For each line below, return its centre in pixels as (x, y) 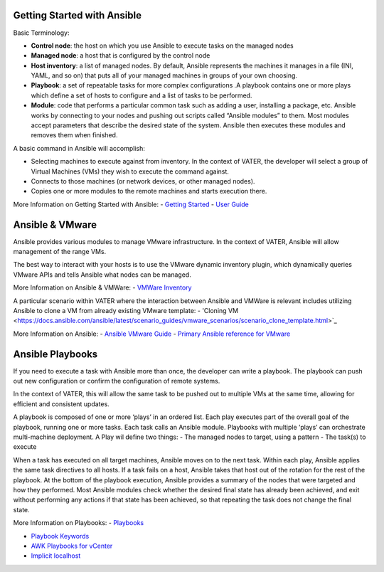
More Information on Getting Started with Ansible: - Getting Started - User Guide (131, 204)
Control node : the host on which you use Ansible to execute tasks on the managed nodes (162, 46)
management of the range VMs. (60, 252)
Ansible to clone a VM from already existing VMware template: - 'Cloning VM (126, 311)
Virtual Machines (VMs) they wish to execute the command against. (130, 171)
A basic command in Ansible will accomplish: (79, 148)
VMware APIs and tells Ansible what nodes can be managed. (102, 275)
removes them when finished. (74, 135)
